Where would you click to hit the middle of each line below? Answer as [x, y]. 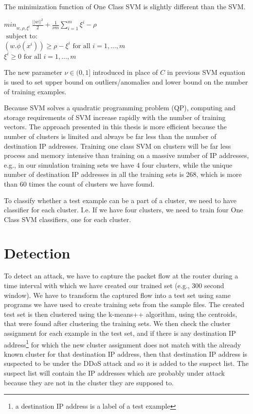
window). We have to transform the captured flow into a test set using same [117, 295]
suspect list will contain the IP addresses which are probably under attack [114, 373]
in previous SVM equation [206, 72]
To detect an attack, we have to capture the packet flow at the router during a [121, 276]
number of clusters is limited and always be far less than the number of [110, 136]
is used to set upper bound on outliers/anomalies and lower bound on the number [126, 82]
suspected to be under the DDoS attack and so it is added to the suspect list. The [126, 363]
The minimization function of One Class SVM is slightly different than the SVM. [125, 6]
